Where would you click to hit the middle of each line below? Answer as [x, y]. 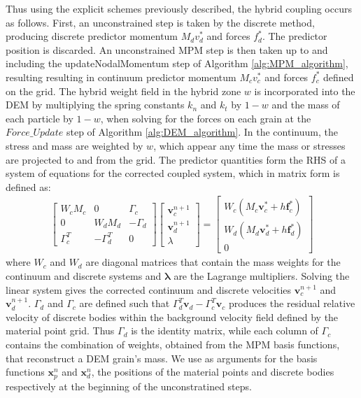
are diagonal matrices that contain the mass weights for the [213, 262]
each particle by [40, 118]
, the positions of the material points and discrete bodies [213, 372]
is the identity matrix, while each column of [225, 331]
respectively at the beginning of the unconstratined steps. [129, 386]
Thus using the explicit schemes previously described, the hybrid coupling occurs [179, 8]
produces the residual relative [292, 303]
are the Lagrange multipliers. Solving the [262, 276]
